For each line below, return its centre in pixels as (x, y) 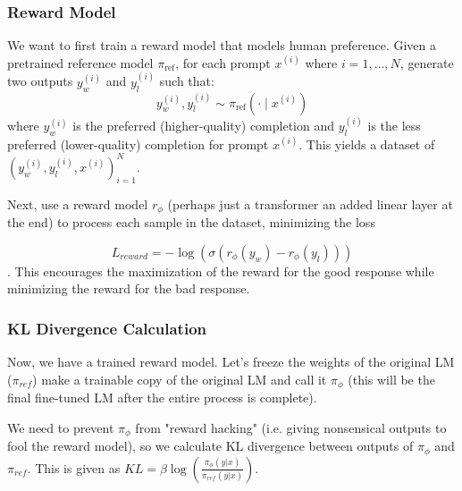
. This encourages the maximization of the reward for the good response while (221, 271)
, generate (427, 62)
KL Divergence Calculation (107, 328)
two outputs (40, 81)
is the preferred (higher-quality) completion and (204, 126)
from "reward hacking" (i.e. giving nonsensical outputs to (291, 427)
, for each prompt (223, 62)
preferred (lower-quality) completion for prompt (138, 144)
